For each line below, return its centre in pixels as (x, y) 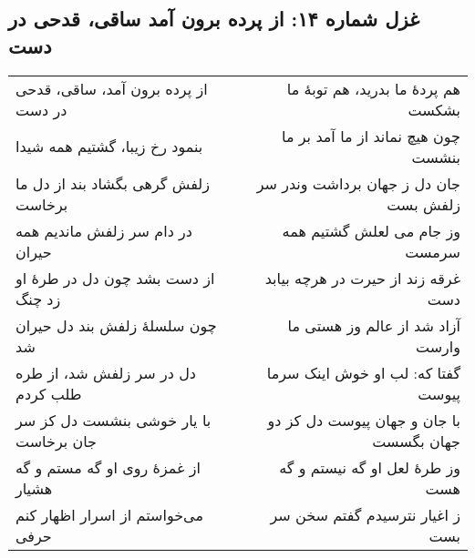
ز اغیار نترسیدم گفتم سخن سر (365, 514)
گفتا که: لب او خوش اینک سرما (363, 372)
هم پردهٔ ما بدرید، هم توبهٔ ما (373, 88)
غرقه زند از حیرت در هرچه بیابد (362, 278)
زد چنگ (38, 299)
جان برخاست (57, 441)
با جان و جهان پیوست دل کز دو (364, 420)
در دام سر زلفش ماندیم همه (104, 230)
